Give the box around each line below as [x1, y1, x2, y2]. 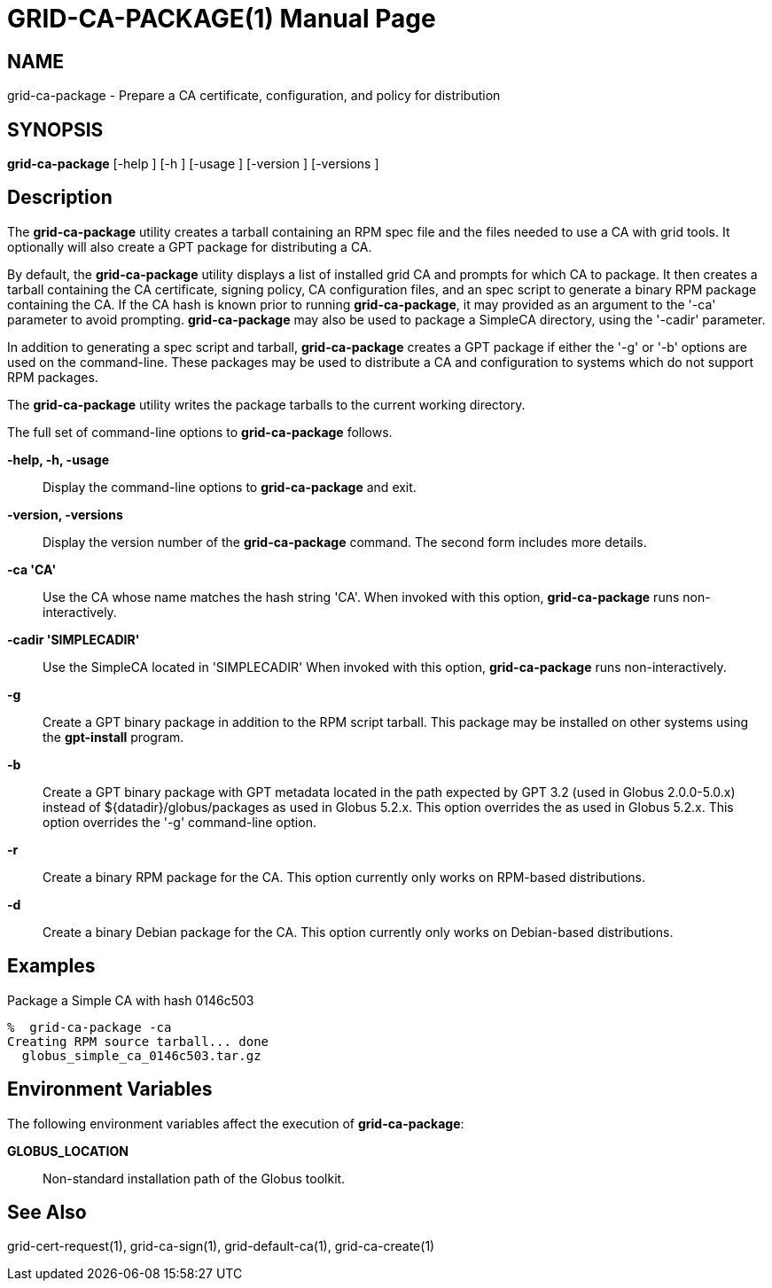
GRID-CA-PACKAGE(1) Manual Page [7, 4, 436, 34]
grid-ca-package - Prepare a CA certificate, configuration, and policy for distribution [7, 88, 501, 104]
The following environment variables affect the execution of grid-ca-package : [7, 1115, 464, 1131]
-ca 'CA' [7, 561, 57, 577]
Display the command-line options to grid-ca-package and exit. [43, 479, 417, 495]
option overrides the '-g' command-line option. [43, 814, 316, 830]
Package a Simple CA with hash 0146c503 [7, 992, 254, 1008]
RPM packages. [7, 369, 98, 385]
